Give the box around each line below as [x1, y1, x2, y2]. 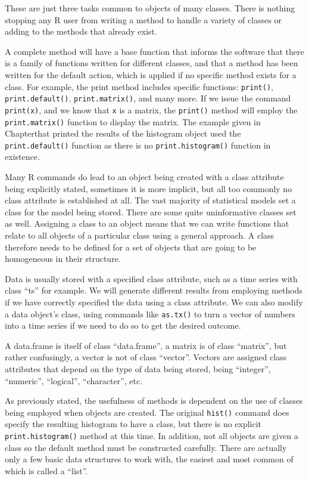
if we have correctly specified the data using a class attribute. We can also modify [5, 295, 303, 308]
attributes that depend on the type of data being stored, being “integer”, [5, 363, 271, 375]
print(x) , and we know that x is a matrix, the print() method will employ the [5, 103, 298, 116]
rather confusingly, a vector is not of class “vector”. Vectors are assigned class [5, 351, 287, 363]
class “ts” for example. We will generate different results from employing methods [5, 284, 302, 296]
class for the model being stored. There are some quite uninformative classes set [5, 205, 296, 218]
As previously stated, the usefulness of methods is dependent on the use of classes [5, 394, 303, 407]
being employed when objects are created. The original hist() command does [5, 406, 289, 418]
